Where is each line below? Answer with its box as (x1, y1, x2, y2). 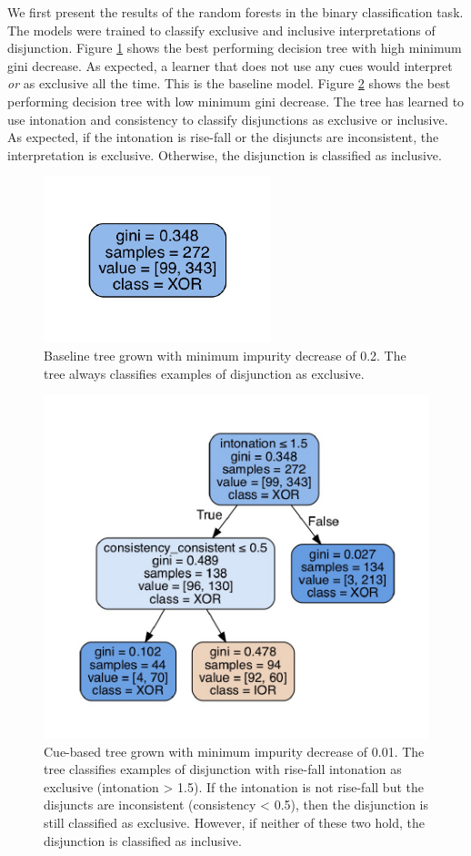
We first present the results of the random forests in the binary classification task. (7, 3, 464, 21)
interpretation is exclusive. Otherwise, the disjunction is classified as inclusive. (7, 145, 442, 164)
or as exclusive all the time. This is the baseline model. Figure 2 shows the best (7, 74, 451, 93)
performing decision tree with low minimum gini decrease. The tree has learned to (7, 91, 465, 110)
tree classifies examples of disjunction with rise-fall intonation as (44, 759, 402, 779)
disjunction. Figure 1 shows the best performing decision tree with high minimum (7, 38, 462, 57)
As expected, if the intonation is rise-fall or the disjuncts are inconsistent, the (7, 127, 439, 147)
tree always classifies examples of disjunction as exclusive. (44, 363, 365, 382)
